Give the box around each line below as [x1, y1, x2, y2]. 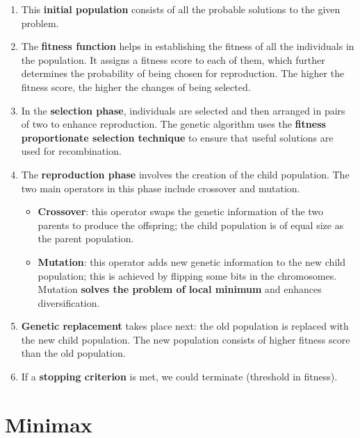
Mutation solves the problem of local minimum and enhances [38, 282, 322, 296]
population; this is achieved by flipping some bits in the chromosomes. [38, 268, 337, 283]
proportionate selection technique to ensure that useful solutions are [21, 130, 334, 144]
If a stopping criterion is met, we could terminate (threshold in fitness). [21, 369, 338, 384]
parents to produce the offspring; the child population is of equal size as [38, 217, 344, 232]
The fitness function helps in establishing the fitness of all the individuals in [21, 39, 354, 53]
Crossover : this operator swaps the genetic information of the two [38, 204, 324, 219]
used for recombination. [21, 144, 122, 158]
